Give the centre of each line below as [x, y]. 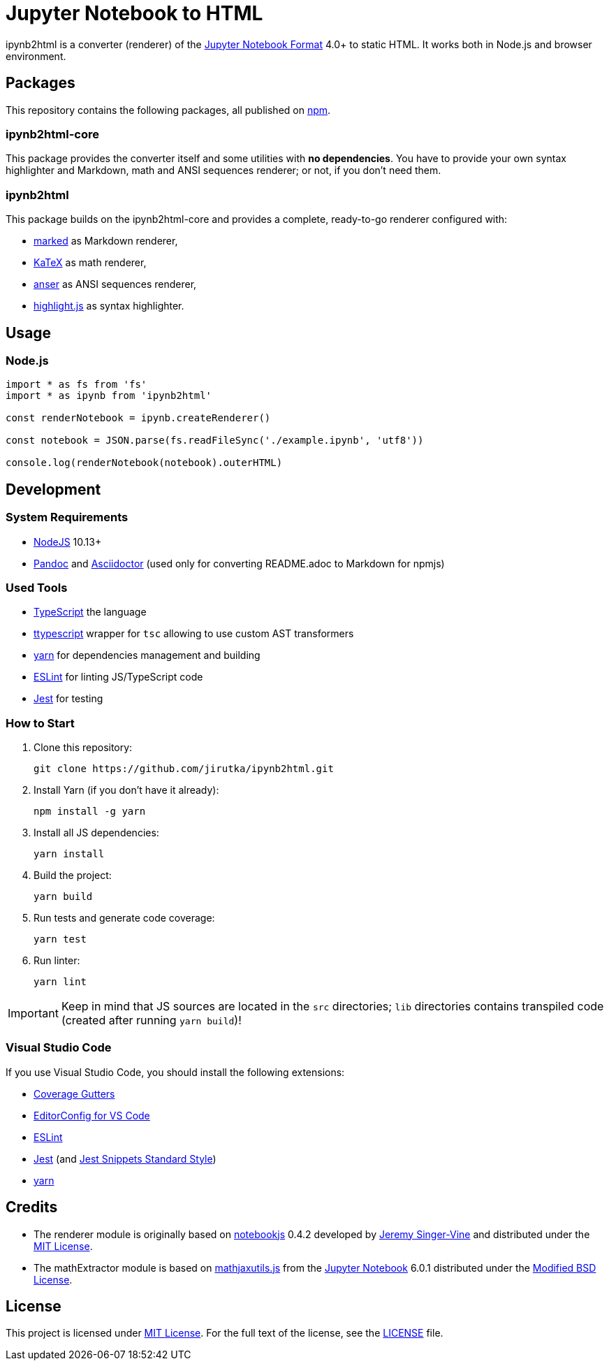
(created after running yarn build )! [151, 1020]
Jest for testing [68, 699]
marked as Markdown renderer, [106, 241]
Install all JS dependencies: [96, 833]
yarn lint [60, 982]
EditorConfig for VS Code [92, 1115]
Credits [32, 1207]
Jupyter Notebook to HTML [134, 13]
